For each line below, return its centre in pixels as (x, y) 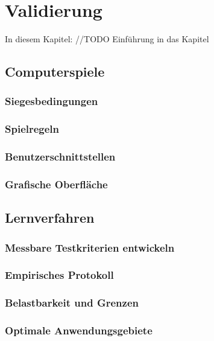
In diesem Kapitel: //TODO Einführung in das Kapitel (107, 39)
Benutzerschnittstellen (60, 157)
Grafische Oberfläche (56, 184)
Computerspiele (55, 72)
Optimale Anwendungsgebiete (79, 330)
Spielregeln (32, 129)
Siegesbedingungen (52, 101)
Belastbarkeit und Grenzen (72, 303)
